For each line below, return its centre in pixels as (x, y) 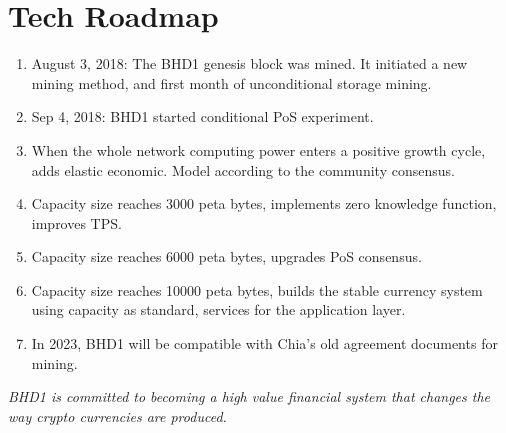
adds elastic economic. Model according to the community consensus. (243, 169)
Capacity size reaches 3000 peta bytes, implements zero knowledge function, (264, 203)
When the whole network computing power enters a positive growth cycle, (258, 149)
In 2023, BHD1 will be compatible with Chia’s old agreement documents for (264, 343)
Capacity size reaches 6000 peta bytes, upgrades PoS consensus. (226, 256)
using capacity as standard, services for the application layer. (218, 309)
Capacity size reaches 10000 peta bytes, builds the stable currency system (257, 289)
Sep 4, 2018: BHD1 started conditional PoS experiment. (202, 116)
